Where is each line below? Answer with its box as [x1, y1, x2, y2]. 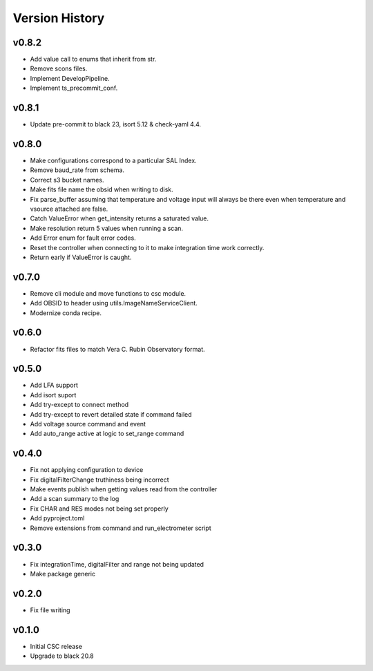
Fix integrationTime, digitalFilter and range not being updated [30, 560, 204, 568]
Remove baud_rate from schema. [30, 166, 124, 174]
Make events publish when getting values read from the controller [30, 485, 218, 493]
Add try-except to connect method [30, 401, 129, 409]
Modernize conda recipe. [30, 308, 102, 317]
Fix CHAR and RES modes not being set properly [30, 504, 169, 513]
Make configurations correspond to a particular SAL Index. [30, 156, 197, 165]
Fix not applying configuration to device [30, 466, 144, 474]
